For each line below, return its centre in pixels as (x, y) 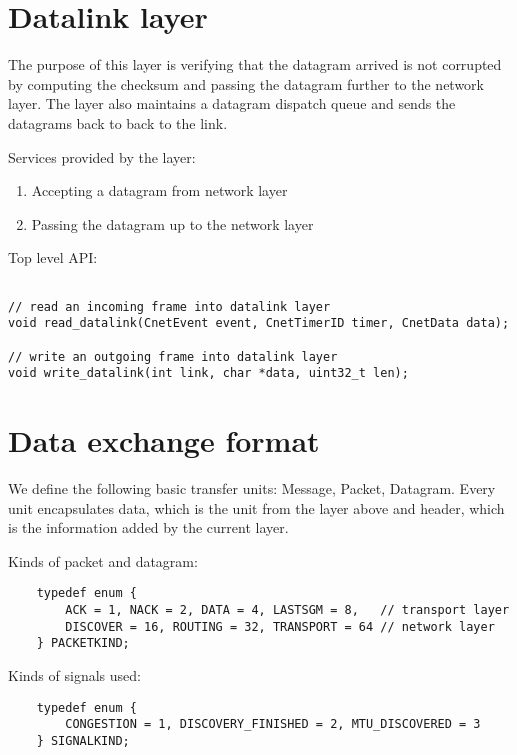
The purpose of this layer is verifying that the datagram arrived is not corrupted (255, 64)
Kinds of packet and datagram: (103, 560)
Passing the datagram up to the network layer (172, 223)
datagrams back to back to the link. (118, 122)
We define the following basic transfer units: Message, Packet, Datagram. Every (252, 487)
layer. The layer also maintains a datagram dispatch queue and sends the (232, 103)
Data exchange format (164, 440)
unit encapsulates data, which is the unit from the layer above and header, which (256, 507)
